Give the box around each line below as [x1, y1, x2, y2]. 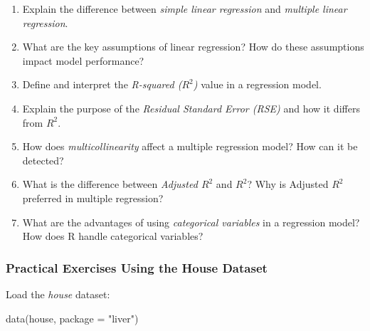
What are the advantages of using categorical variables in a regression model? [22, 214, 360, 229]
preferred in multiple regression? [22, 190, 164, 205]
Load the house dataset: [6, 286, 110, 301]
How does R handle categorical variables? [22, 228, 203, 243]
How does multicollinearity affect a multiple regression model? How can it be [22, 139, 358, 154]
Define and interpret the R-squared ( [22, 77, 182, 92]
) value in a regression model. [193, 77, 322, 92]
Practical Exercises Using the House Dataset [6, 258, 268, 276]
